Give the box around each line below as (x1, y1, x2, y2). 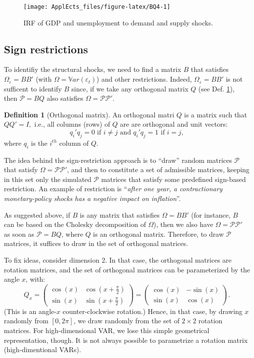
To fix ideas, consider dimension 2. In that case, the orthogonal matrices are (4, 254, 232, 265)
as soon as (4, 228, 35, 239)
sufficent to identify (4, 83, 62, 93)
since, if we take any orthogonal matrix (71, 83, 189, 93)
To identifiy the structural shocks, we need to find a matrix (4, 64, 181, 74)
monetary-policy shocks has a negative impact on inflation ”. (4, 193, 181, 203)
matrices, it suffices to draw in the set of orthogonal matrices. (4, 238, 188, 248)
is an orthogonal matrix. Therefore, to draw (93, 228, 224, 239)
